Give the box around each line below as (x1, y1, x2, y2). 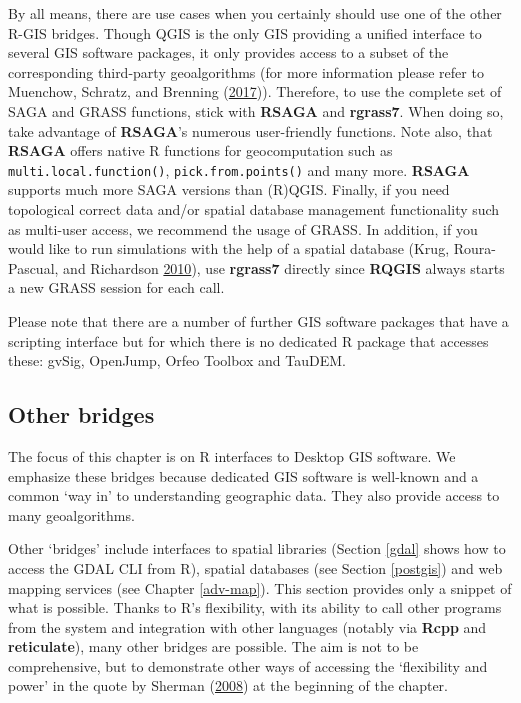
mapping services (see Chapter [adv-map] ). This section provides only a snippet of (8, 577, 512, 598)
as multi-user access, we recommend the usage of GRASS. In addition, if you (8, 218, 478, 239)
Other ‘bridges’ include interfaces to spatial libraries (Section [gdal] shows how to (8, 538, 506, 559)
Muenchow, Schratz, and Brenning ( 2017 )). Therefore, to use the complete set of (8, 81, 502, 102)
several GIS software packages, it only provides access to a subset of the (8, 42, 449, 63)
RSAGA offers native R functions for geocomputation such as (8, 140, 393, 161)
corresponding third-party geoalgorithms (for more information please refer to (8, 61, 484, 82)
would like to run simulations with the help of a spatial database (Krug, (8, 238, 450, 259)
